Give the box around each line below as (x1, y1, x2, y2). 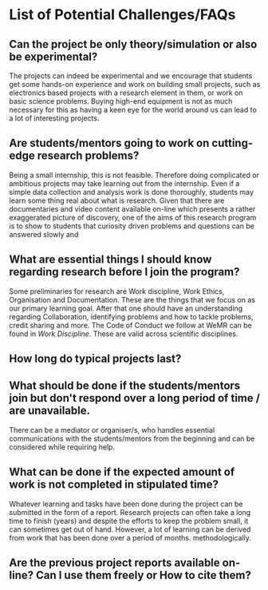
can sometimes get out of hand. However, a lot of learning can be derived (9, 525, 251, 534)
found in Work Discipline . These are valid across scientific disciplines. (9, 329, 238, 339)
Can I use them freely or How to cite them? (35, 568, 252, 582)
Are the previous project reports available (9, 556, 220, 570)
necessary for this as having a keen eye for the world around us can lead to (9, 105, 258, 114)
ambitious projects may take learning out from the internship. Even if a (9, 178, 240, 188)
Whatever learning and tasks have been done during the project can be (9, 499, 243, 509)
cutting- (211, 137, 254, 150)
